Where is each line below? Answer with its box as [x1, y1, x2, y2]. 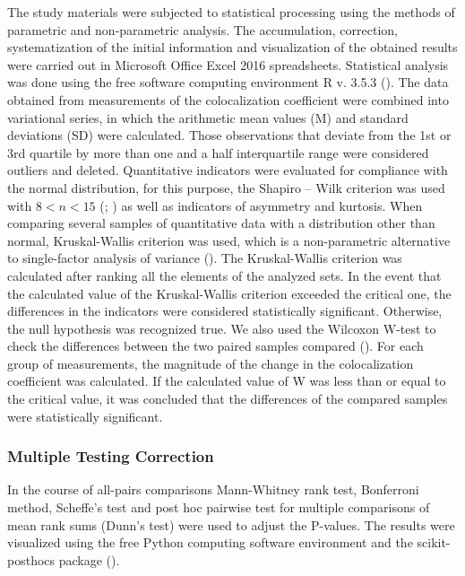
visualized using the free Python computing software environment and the [7, 533, 413, 552]
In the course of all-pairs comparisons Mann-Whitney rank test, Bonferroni [7, 480, 419, 499]
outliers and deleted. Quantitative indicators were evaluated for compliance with [7, 161, 448, 179]
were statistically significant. [7, 406, 163, 425]
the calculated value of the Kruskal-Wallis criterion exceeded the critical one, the [7, 284, 452, 302]
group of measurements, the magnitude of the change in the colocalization [7, 353, 414, 372]
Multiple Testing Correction [7, 445, 214, 467]
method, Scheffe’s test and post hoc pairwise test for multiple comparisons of [7, 498, 430, 517]
